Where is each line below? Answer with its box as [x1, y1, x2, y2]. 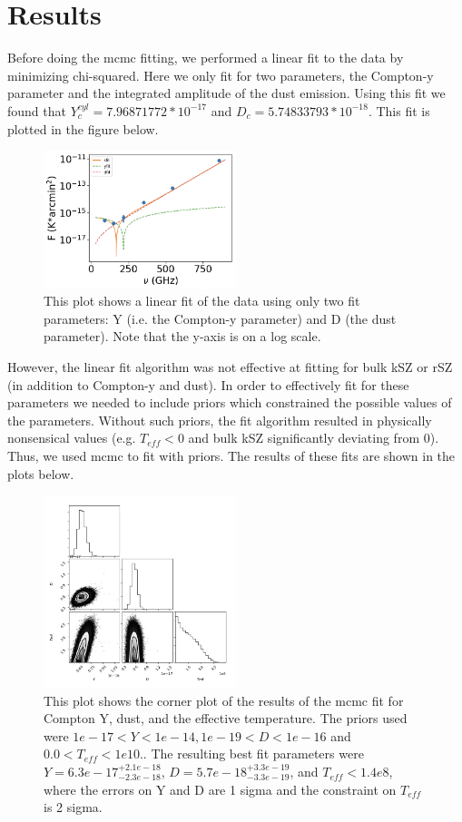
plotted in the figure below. [7, 119, 159, 138]
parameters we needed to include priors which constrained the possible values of [7, 393, 452, 412]
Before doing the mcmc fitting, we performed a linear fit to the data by [7, 48, 404, 67]
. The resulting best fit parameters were [143, 744, 364, 763]
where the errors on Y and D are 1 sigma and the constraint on [44, 779, 397, 798]
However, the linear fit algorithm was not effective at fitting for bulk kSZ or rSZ [7, 357, 453, 376]
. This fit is [368, 101, 430, 120]
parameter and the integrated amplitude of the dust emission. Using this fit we [7, 83, 446, 103]
